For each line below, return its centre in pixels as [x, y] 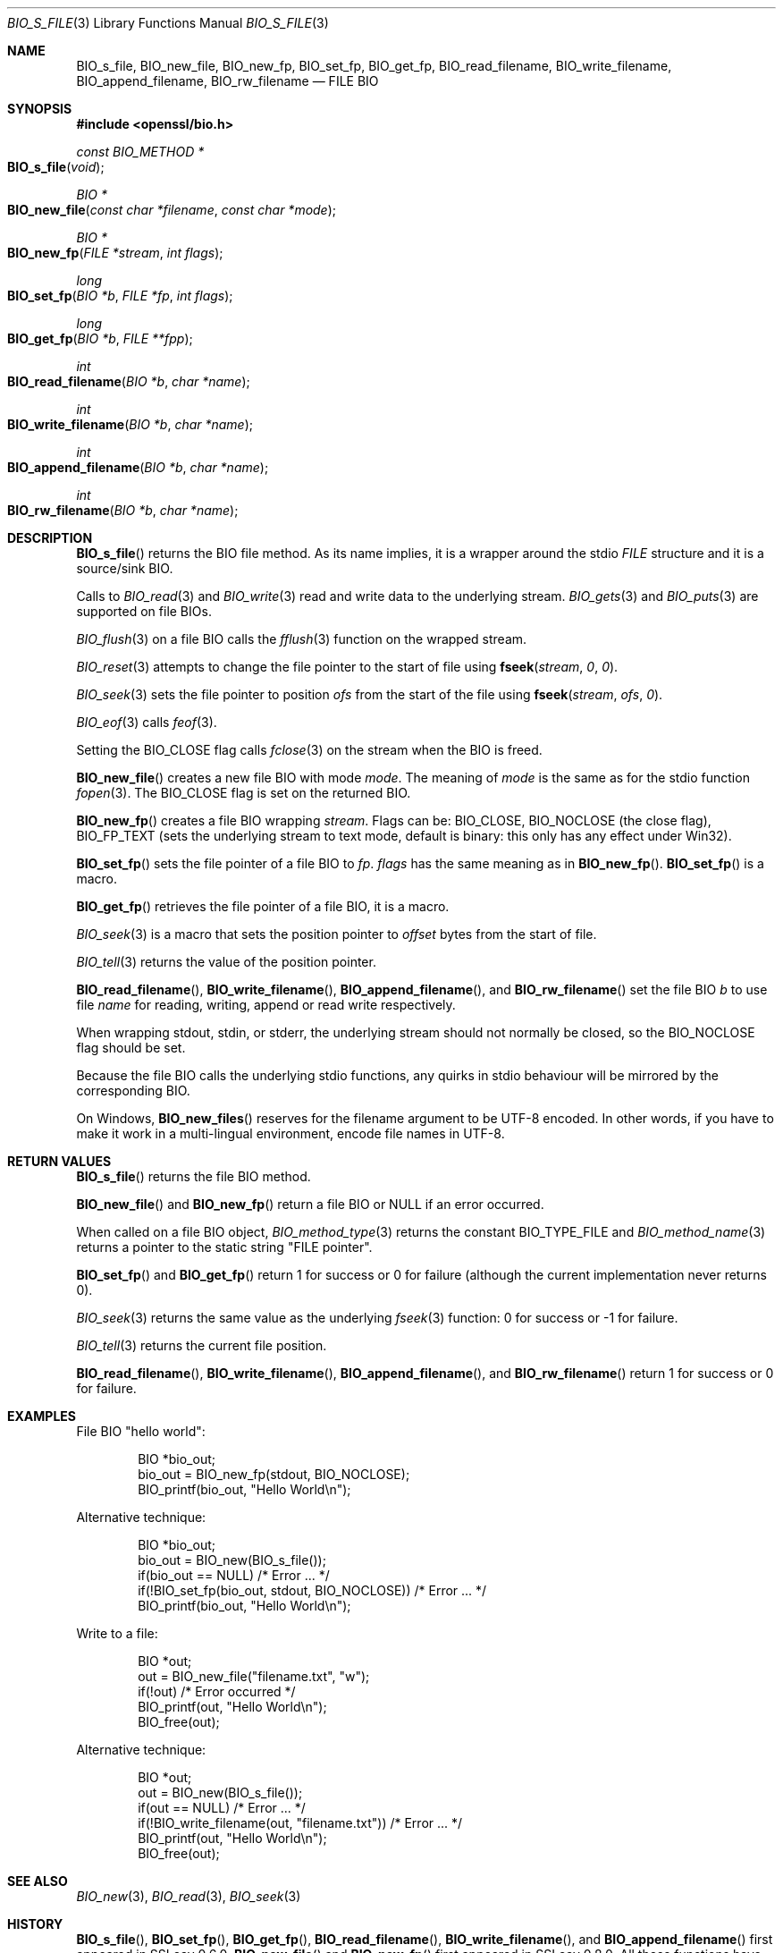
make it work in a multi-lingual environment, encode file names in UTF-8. [290, 1133]
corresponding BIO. [133, 1091]
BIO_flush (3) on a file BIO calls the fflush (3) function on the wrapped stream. [302, 639]
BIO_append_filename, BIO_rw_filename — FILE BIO [227, 81]
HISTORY [35, 1924]
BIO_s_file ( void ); [56, 167]
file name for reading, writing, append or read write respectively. [266, 1005]
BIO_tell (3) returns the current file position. [202, 1345]
